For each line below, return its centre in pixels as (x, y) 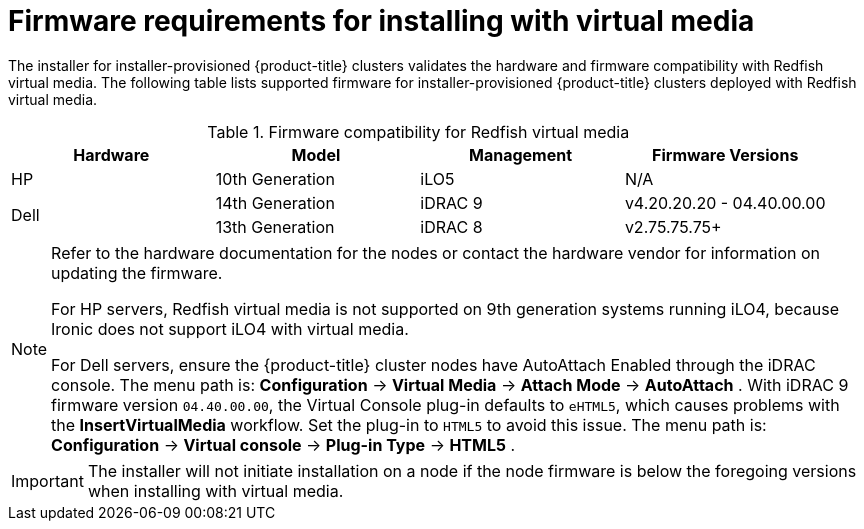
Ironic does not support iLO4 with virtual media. (230, 328)
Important (47, 480)
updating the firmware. (137, 272)
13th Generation (275, 226)
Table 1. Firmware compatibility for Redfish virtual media (418, 131)
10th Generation (275, 178)
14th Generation (275, 202)
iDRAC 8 (451, 226)
